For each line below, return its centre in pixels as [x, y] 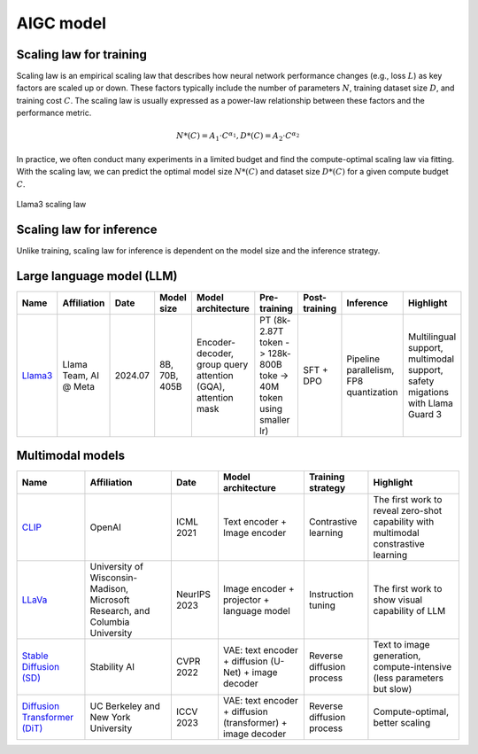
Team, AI [81, 375]
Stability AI [112, 667]
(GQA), [211, 386]
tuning [322, 605]
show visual [398, 600]
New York [110, 718]
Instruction [331, 595]
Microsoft [110, 600]
